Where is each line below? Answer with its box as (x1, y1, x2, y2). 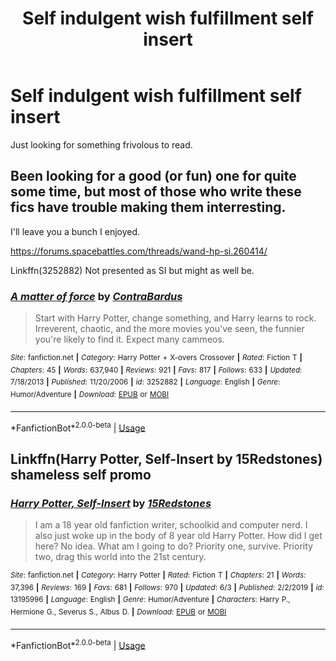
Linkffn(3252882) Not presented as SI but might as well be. (10, 264, 255, 276)
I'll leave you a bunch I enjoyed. (10, 225, 141, 237)
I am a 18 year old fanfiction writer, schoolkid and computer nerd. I (34, 519, 308, 531)
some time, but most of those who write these (10, 183, 302, 201)
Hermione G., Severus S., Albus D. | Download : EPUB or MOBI (10, 607, 227, 617)
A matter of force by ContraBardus (10, 289, 183, 303)
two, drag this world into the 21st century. (34, 551, 207, 563)
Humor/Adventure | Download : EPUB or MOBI (10, 390, 170, 400)
